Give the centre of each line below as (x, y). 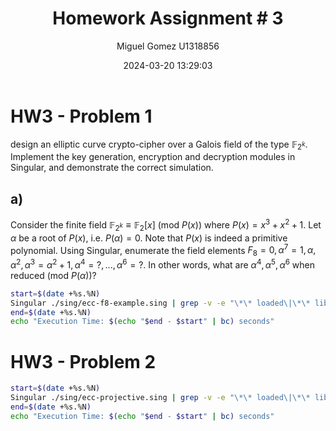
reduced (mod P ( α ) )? (53, 275)
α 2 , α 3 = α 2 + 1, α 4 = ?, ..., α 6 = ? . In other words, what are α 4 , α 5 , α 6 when (163, 264)
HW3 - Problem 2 (83, 361)
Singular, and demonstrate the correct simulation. (112, 168)
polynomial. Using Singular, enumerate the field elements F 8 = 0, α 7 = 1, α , (163, 250)
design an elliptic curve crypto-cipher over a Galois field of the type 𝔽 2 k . (159, 145)
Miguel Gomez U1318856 (168, 46)
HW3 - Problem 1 (81, 116)
